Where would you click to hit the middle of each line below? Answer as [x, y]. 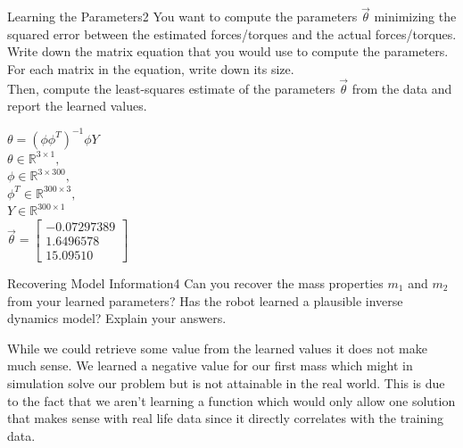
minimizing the [415, 17]
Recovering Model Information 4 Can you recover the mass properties [195, 282]
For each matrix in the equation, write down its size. [151, 69]
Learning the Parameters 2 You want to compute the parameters [182, 17]
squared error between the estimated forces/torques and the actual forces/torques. [232, 33]
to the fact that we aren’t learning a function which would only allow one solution [231, 400]
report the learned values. [77, 106]
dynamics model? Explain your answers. [117, 318]
